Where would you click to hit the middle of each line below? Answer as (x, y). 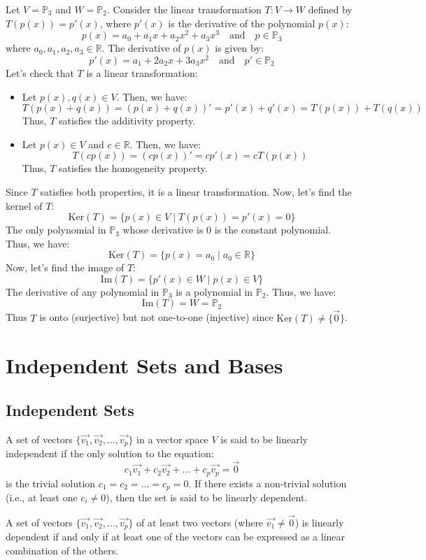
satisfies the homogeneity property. (133, 168)
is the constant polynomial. (272, 230)
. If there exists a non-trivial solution (268, 483)
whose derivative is (163, 230)
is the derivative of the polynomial (242, 23)
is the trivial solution (51, 483)
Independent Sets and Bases (144, 365)
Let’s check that (40, 72)
